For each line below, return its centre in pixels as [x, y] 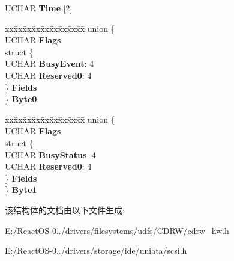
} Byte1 [21, 190]
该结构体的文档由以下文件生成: [65, 210]
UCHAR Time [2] [39, 8]
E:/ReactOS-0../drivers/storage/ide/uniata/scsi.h [96, 250]
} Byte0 [21, 99]
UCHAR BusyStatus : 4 [50, 154]
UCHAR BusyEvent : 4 [49, 63]
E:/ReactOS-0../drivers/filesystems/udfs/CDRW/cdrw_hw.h [117, 230]
